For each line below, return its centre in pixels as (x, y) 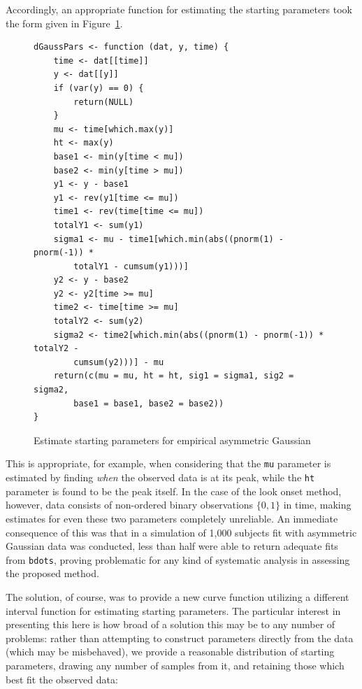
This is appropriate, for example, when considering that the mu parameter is (168, 463)
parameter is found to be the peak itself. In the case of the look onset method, (174, 491)
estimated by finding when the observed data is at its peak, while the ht (160, 477)
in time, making (317, 505)
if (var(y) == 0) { (99, 88)
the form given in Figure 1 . (64, 23)
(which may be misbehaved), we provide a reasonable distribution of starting (170, 652)
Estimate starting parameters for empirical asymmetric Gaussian (172, 440)
